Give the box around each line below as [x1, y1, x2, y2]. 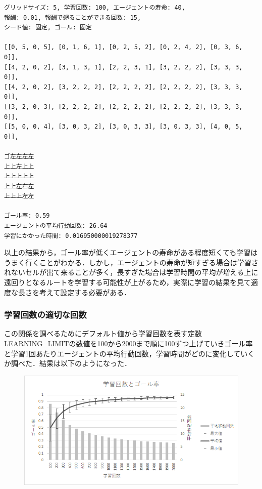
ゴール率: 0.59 [4, 212, 50, 220]
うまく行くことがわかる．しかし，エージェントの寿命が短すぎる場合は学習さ [4, 257, 258, 267]
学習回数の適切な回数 [4, 308, 87, 321]
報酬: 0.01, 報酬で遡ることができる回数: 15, [4, 14, 141, 21]
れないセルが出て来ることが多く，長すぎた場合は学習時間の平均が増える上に [4, 267, 258, 277]
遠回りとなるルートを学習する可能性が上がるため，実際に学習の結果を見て [4, 277, 251, 288]
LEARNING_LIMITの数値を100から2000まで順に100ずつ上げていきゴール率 [4, 338, 253, 349]
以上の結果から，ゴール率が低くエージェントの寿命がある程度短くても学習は [4, 247, 258, 258]
